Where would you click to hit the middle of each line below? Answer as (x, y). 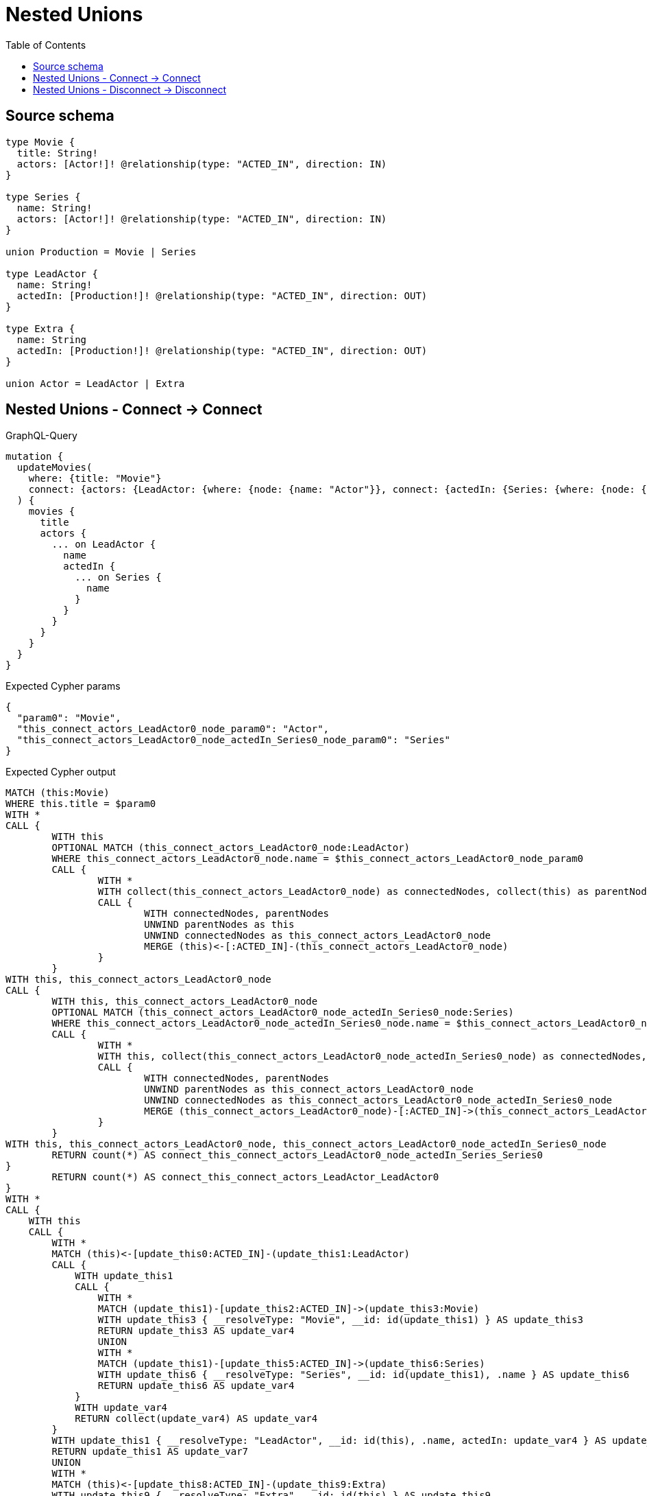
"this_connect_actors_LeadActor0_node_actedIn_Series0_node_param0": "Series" (234, 740)
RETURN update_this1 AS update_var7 (150, 1452)
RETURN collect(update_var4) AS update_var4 (196, 1419)
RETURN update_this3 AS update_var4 (196, 1331)
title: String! (57, 153)
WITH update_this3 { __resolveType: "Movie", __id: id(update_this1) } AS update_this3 (340, 1320)
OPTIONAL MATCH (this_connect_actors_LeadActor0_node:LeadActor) (231, 848)
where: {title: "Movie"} (95, 479)
